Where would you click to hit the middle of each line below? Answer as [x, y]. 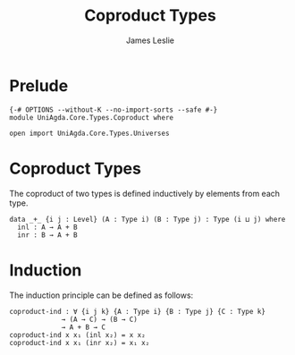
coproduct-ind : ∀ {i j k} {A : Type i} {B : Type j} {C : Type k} [138, 311]
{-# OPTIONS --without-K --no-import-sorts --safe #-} [114, 110]
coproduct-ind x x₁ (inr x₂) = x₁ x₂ [80, 342]
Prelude [39, 85]
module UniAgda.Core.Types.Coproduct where [92, 117]
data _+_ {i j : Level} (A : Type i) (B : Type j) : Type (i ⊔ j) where [147, 219]
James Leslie [150, 40]
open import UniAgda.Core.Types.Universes [89, 133]
